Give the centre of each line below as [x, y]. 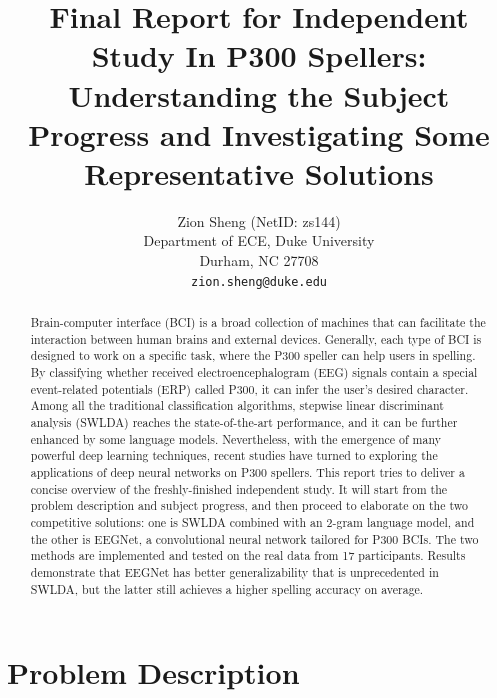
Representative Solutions [259, 172]
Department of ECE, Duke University [259, 240]
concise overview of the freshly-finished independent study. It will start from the [239, 488]
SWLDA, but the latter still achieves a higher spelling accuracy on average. [227, 588]
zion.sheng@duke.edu [259, 281]
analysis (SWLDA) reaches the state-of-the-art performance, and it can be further [244, 422]
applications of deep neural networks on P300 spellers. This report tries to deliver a [247, 472]
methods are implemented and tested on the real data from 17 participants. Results [248, 555]
